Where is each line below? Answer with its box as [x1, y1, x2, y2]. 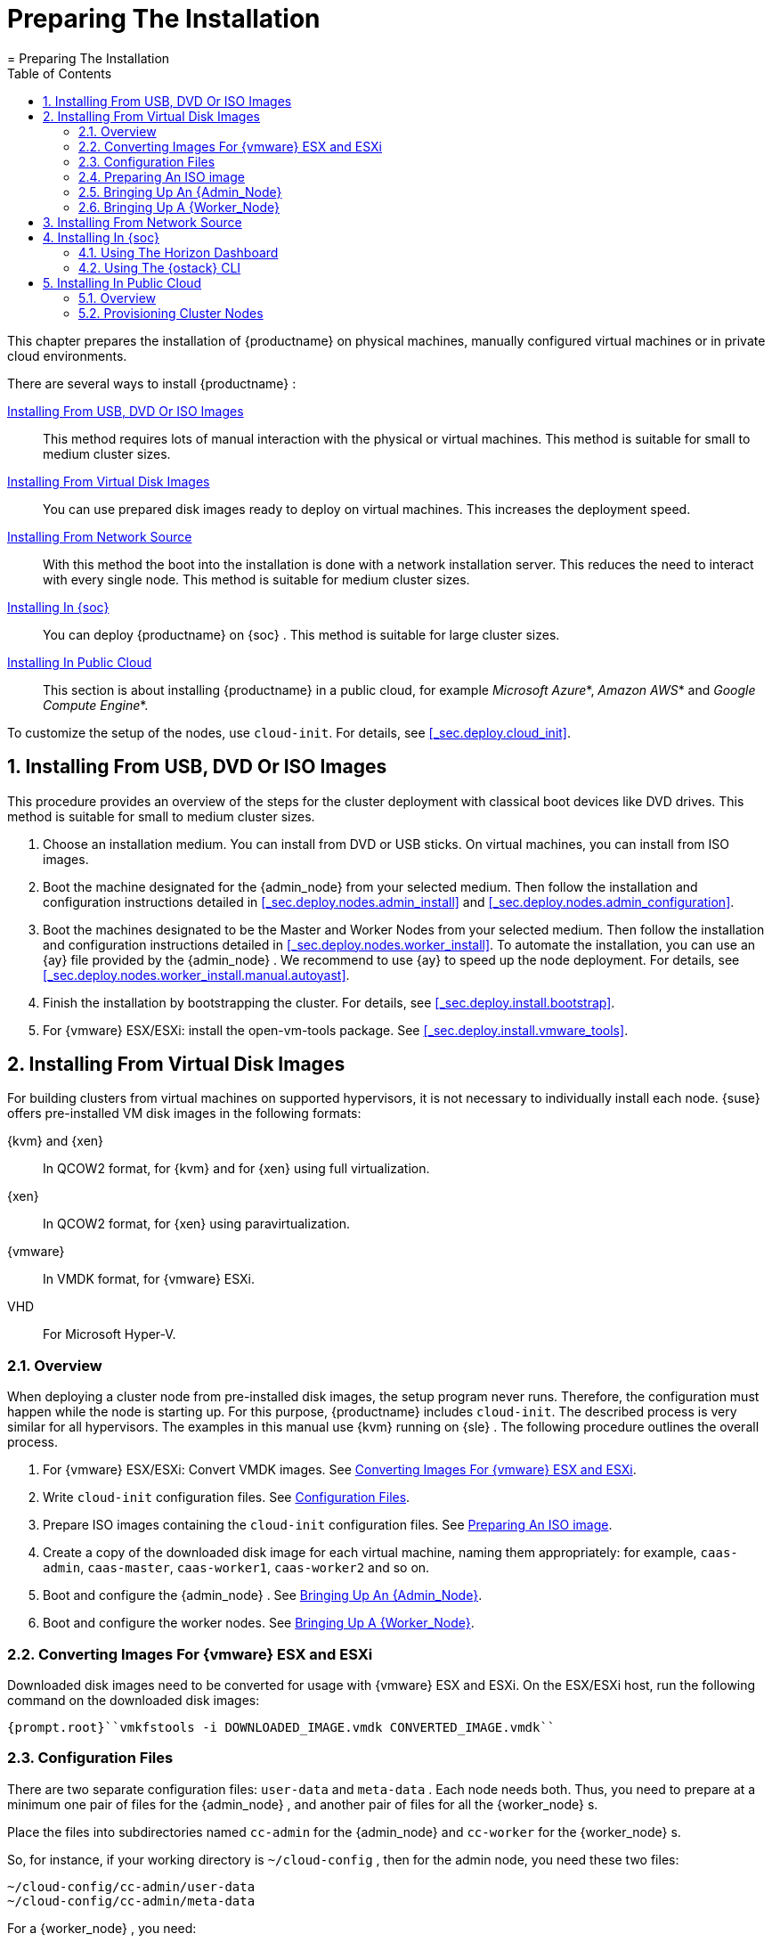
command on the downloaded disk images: [7, 1692, 260, 1708]
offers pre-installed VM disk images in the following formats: [7, 1106, 362, 1122]
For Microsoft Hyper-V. [43, 1326, 176, 1342]
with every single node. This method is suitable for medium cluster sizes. [43, 571, 470, 587]
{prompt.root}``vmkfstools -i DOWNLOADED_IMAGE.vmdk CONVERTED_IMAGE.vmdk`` [7, 1719, 556, 1734]
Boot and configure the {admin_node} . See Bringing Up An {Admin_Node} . [43, 1587, 483, 1603]
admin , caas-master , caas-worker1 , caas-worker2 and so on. [43, 1560, 430, 1576]
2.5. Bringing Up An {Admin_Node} [78, 184, 282, 200]
